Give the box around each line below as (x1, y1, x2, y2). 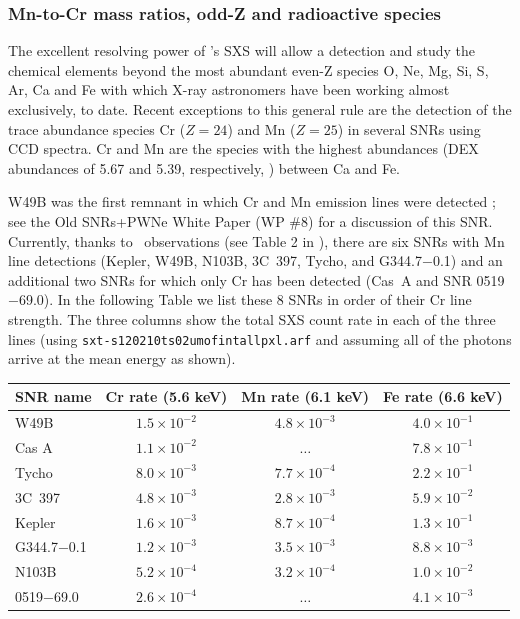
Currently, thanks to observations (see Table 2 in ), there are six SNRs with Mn (8, 230, 505, 251)
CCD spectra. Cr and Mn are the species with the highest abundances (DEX (8, 138, 479, 159)
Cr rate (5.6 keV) (105, 386, 228, 407)
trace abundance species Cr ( (8, 118, 186, 139)
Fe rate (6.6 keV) (383, 386, 503, 407)
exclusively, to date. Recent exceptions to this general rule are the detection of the (8, 99, 512, 119)
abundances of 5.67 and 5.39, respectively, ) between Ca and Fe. (8, 157, 401, 178)
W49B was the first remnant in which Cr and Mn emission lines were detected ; (8, 191, 496, 212)
